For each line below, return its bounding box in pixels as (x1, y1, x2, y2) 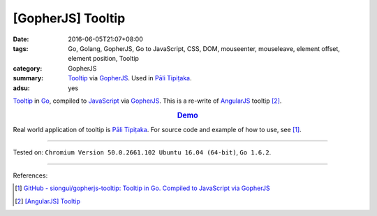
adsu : (13, 84, 31, 92)
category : (13, 64, 43, 73)
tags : (13, 44, 29, 52)
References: (13, 171, 48, 180)
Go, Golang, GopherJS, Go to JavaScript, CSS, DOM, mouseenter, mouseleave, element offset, (68, 44, 340, 52)
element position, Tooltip (68, 55, 140, 63)
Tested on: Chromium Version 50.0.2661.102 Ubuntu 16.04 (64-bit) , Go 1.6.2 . (13, 148, 272, 157)
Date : (13, 35, 29, 43)
